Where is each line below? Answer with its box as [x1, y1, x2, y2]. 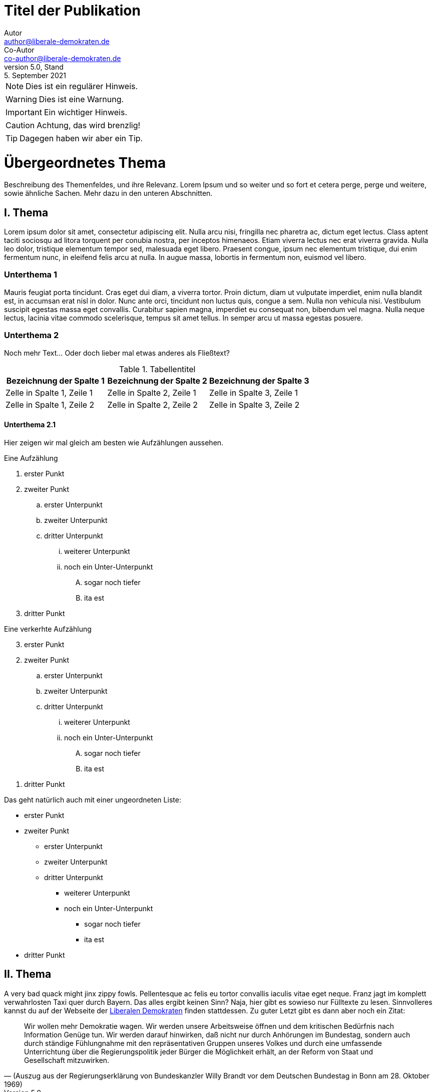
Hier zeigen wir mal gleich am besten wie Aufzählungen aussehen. [4, 438, 224, 447]
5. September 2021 [4, 71, 67, 80]
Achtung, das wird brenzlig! [37, 120, 141, 130]
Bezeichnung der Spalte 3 [209, 375, 309, 386]
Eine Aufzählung [4, 453, 58, 462]
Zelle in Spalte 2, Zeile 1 [107, 387, 196, 398]
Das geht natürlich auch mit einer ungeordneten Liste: [4, 795, 181, 804]
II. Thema [4, 968, 52, 981]
